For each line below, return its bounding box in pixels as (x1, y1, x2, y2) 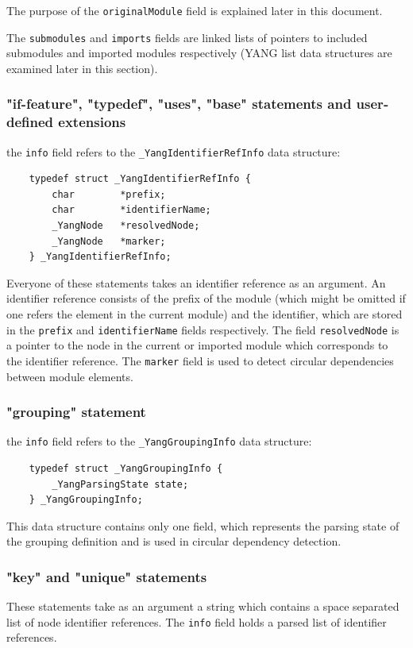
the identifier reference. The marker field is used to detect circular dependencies (6, 352, 394, 368)
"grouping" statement (6, 402, 146, 422)
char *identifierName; (52, 204, 211, 216)
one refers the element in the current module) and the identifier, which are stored (6, 306, 403, 322)
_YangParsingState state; (52, 478, 189, 490)
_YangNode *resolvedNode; (52, 220, 200, 232)
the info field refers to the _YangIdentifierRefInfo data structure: (6, 143, 341, 160)
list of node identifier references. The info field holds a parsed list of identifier (6, 613, 387, 630)
